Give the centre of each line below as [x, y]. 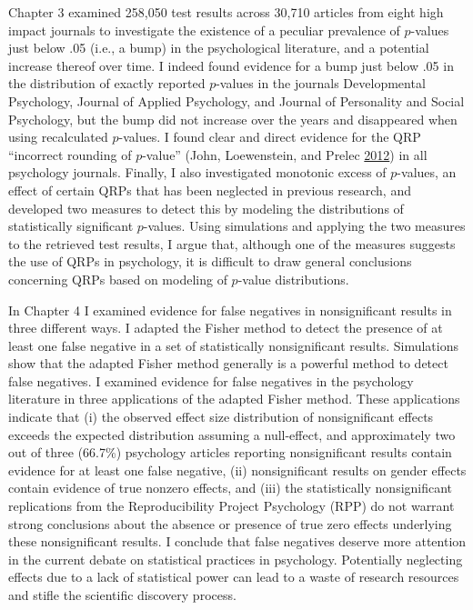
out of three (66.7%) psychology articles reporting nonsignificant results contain [230, 452]
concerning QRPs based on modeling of [118, 279]
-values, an [427, 172]
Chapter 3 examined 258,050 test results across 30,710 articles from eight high [226, 12]
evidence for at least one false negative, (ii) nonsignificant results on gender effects [237, 470]
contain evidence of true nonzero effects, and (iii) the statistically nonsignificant [231, 488]
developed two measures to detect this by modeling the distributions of [206, 208]
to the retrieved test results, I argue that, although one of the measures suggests [232, 243]
